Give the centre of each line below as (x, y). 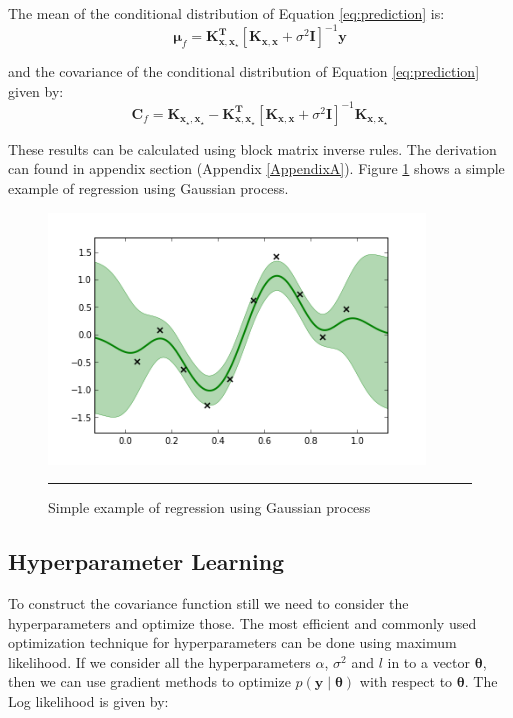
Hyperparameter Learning (146, 561)
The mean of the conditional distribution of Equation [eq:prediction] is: (226, 13)
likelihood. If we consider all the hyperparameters (159, 661)
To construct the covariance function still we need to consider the (208, 602)
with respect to (406, 681)
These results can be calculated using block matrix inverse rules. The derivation (252, 148)
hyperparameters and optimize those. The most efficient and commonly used (242, 622)
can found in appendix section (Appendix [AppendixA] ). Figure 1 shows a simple (256, 168)
